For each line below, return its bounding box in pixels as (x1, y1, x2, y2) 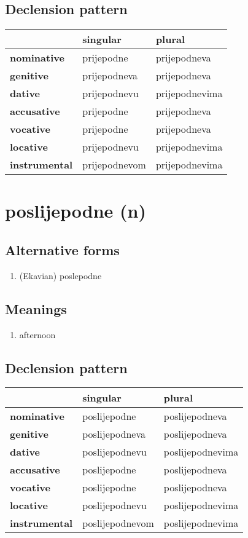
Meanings (5, 299, 67, 318)
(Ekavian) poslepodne (19, 269, 102, 282)
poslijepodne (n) (5, 198, 147, 223)
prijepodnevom (82, 157, 146, 172)
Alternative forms (5, 240, 120, 259)
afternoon (19, 328, 56, 341)
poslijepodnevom (82, 516, 154, 531)
